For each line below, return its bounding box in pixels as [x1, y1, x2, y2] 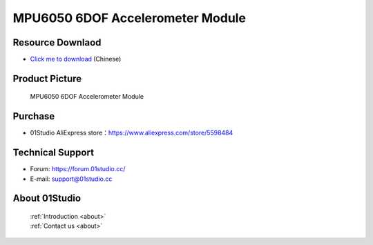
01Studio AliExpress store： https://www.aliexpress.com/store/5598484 [30, 128, 233, 137]
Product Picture [12, 72, 82, 84]
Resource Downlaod [12, 37, 102, 48]
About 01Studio [12, 193, 82, 204]
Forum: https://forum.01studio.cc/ [30, 165, 126, 173]
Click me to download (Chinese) [30, 55, 122, 63]
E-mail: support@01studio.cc [30, 175, 113, 183]
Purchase [12, 110, 55, 122]
